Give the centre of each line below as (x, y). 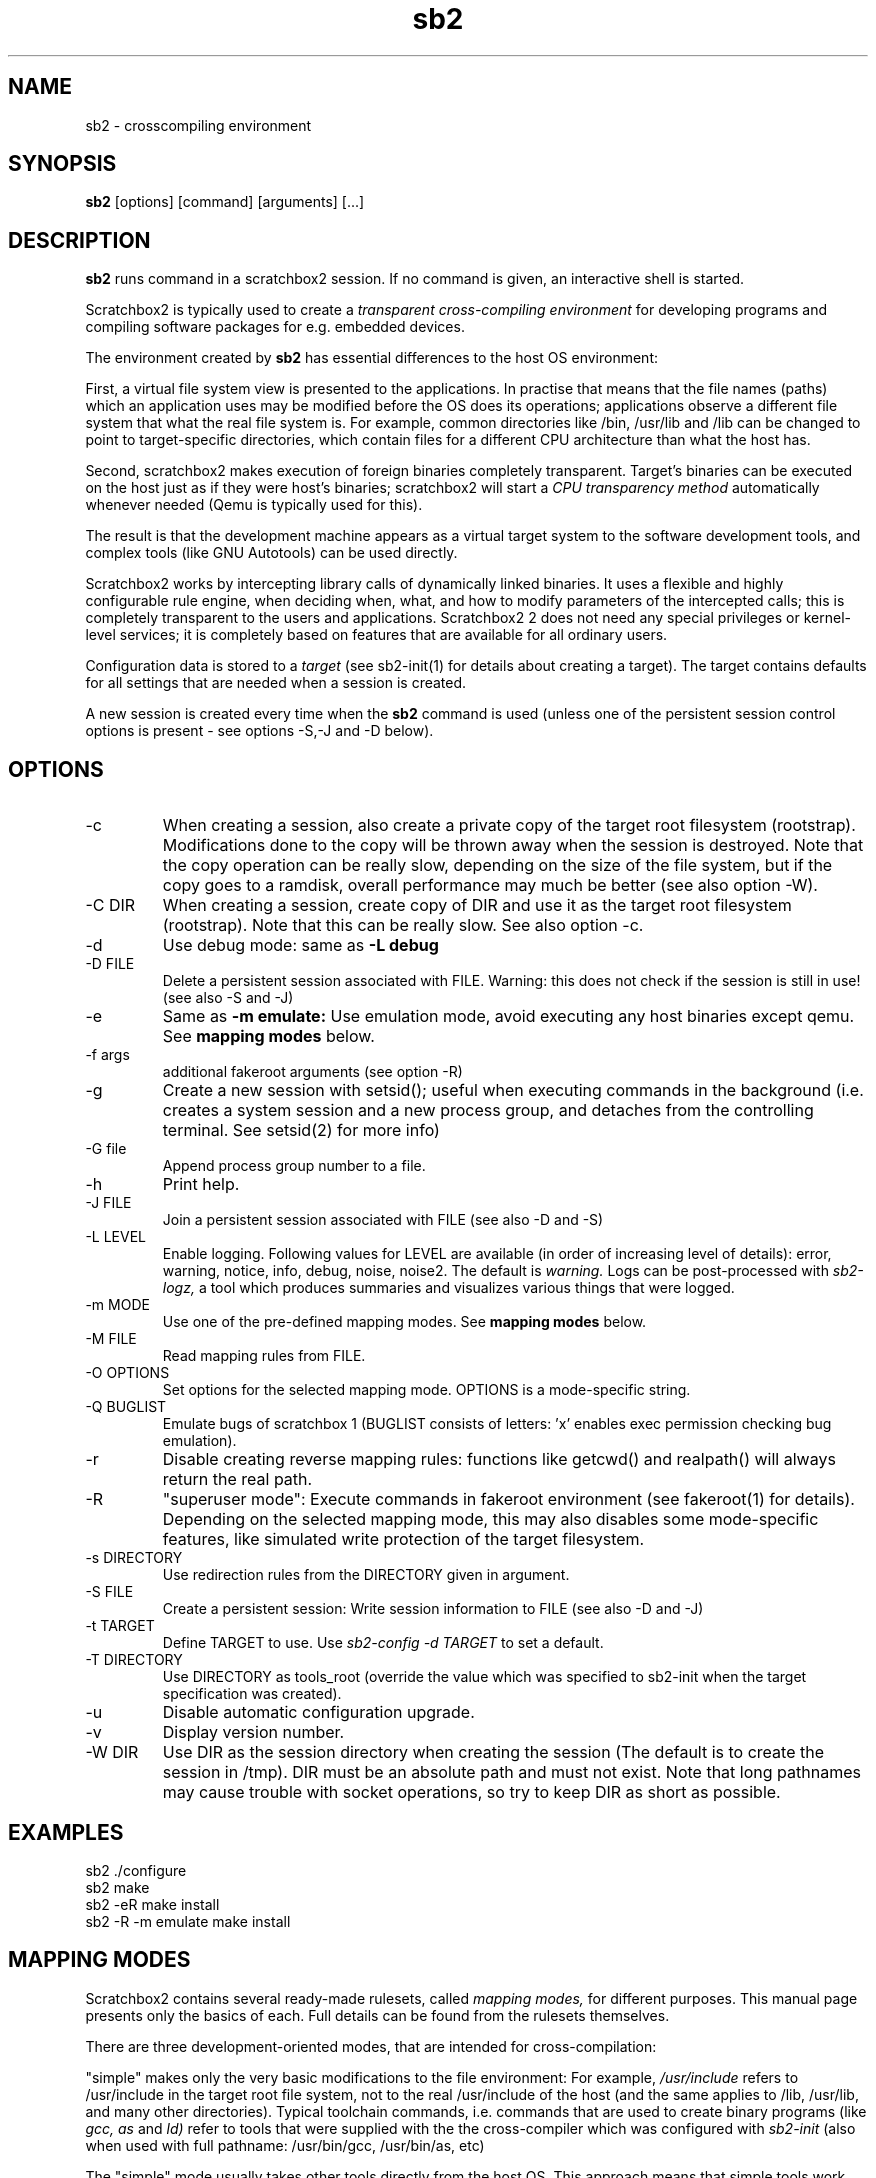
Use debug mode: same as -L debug (300, 945)
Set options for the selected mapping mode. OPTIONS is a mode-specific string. (426, 1390)
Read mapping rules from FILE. (264, 1356)
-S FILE (109, 1592)
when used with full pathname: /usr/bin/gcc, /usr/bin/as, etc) (285, 2145)
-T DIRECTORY (134, 1660)
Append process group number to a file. (294, 1166)
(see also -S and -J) (228, 998)
